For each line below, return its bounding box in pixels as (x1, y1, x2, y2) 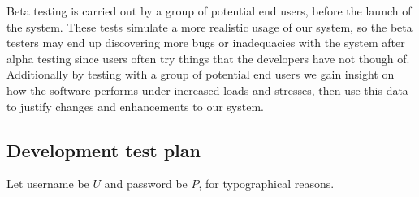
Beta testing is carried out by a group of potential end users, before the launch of (6, 2, 412, 19)
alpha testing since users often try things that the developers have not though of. (6, 49, 410, 66)
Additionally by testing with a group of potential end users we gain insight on (6, 66, 395, 83)
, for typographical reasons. (198, 175, 335, 192)
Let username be (6, 175, 89, 192)
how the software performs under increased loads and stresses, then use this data (6, 81, 408, 98)
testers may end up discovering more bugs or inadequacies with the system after (6, 34, 405, 51)
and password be (104, 175, 188, 192)
